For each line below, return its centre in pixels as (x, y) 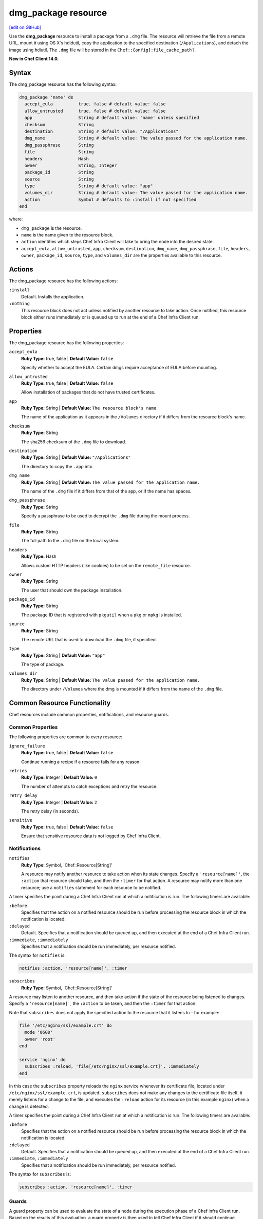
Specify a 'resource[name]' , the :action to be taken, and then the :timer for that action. (103, 1003)
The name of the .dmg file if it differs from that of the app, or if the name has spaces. (106, 491)
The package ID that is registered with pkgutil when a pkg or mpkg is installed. (102, 615)
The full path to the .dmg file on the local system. (70, 541)
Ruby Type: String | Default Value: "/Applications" (76, 457)
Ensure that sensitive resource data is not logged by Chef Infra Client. (91, 836)
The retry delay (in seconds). (50, 811)
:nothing (19, 304)
